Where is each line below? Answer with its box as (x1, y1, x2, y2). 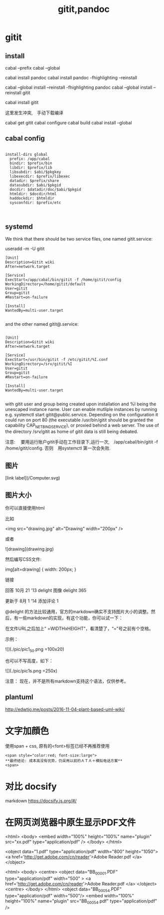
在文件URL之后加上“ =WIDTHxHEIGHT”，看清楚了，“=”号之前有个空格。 (5, 625, 154, 632)
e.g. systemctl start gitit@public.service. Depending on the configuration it (5, 411, 159, 417)
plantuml (5, 693, 33, 702)
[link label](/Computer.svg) (5, 475, 60, 481)
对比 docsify (5, 781, 57, 792)
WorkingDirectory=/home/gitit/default (5, 282, 86, 287)
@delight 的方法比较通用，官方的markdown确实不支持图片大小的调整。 (5, 609, 151, 615)
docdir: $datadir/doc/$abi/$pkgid (9, 187, 81, 192)
